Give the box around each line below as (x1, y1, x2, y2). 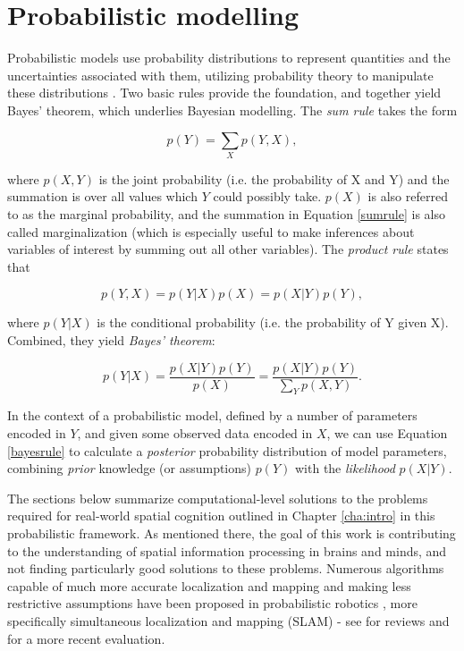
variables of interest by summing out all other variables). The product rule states (7, 240, 449, 258)
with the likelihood (294, 459, 395, 478)
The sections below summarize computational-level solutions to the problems (7, 488, 428, 507)
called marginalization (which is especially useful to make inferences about (7, 222, 415, 241)
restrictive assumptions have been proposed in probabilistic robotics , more (7, 594, 418, 613)
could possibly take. (213, 187, 322, 206)
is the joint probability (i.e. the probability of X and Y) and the (98, 169, 450, 188)
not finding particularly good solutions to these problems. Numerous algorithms (7, 559, 444, 578)
